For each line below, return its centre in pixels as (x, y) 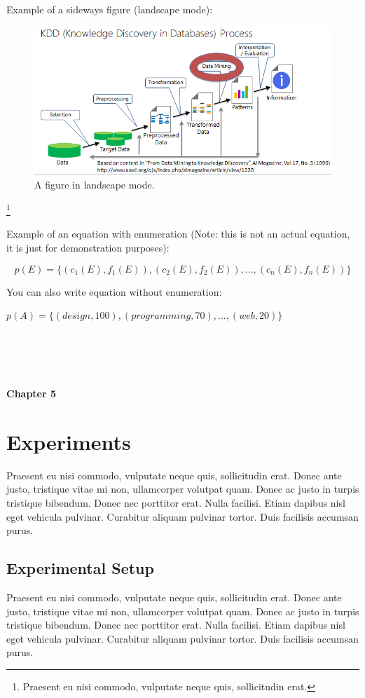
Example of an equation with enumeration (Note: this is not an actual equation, (178, 234)
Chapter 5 (32, 394)
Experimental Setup (80, 568)
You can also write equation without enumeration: (114, 291)
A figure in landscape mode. (95, 184)
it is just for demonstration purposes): (88, 247)
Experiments (69, 441)
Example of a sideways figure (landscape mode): (110, 9)
